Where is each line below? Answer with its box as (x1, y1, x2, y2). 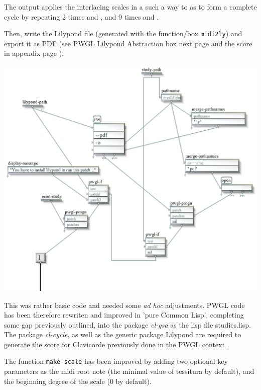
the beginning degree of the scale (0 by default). (4, 375, 152, 386)
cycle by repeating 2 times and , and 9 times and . (4, 11, 159, 22)
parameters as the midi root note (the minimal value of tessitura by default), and (4, 366, 254, 376)
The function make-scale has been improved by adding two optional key (4, 356, 228, 366)
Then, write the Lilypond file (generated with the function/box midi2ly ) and (4, 28, 242, 39)
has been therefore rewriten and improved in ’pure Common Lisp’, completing (4, 309, 244, 320)
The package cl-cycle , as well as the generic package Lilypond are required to (4, 329, 241, 340)
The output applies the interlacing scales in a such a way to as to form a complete (4, 2, 257, 12)
